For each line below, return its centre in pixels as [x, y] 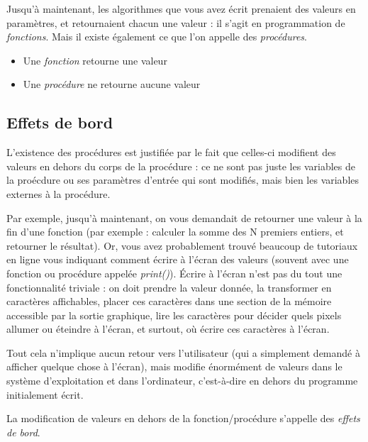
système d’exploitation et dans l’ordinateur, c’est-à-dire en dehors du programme [182, 381]
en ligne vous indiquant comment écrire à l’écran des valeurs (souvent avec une [178, 259]
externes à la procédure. [58, 193]
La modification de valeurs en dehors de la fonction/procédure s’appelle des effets [183, 418]
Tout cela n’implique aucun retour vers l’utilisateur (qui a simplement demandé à [183, 352]
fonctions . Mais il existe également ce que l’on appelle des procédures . [157, 37]
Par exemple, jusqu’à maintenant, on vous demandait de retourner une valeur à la [184, 217]
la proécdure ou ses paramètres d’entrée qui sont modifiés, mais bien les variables [183, 180]
